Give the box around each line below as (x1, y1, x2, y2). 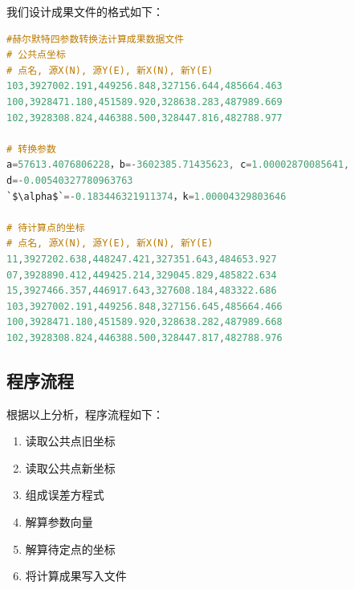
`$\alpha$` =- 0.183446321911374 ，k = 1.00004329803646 (6, 190, 287, 202)
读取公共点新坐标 (25, 459, 116, 476)
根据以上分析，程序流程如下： (6, 405, 164, 422)
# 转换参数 (6, 143, 56, 155)
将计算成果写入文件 (25, 567, 127, 584)
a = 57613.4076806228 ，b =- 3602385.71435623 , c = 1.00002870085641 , (6, 159, 350, 171)
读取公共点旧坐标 (25, 433, 116, 449)
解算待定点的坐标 (25, 540, 116, 557)
